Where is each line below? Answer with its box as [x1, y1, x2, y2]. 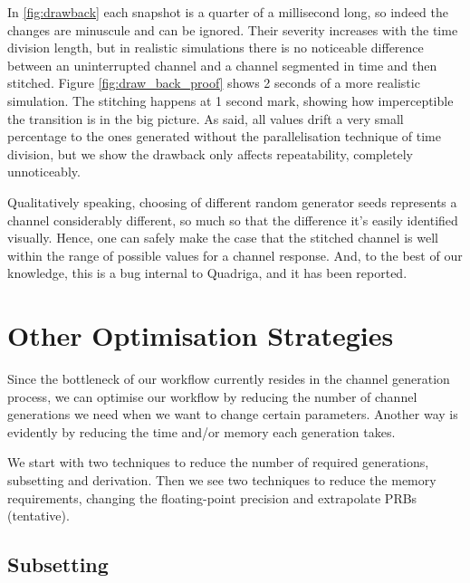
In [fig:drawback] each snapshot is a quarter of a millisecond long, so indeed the [7, 3, 449, 21]
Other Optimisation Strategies [7, 317, 394, 354]
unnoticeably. [7, 162, 81, 181]
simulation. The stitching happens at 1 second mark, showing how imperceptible [7, 91, 454, 110]
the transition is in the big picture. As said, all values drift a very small [7, 109, 404, 128]
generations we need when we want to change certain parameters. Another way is [7, 405, 458, 424]
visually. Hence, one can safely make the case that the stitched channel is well [7, 228, 438, 247]
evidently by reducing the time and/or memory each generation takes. [7, 422, 396, 441]
